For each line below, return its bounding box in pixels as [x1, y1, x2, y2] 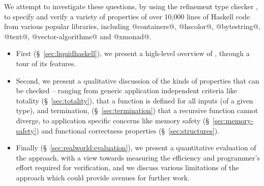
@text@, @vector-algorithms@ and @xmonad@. [4, 31, 152, 41]
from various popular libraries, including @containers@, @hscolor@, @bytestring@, [4, 21, 261, 32]
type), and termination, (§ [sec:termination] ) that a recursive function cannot [16, 105, 258, 116]
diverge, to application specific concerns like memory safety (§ [16, 115, 210, 125]
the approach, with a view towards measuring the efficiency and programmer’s [16, 152, 260, 163]
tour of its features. [16, 58, 76, 68]
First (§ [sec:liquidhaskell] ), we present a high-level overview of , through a [16, 48, 250, 59]
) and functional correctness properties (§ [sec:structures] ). [36, 125, 219, 136]
